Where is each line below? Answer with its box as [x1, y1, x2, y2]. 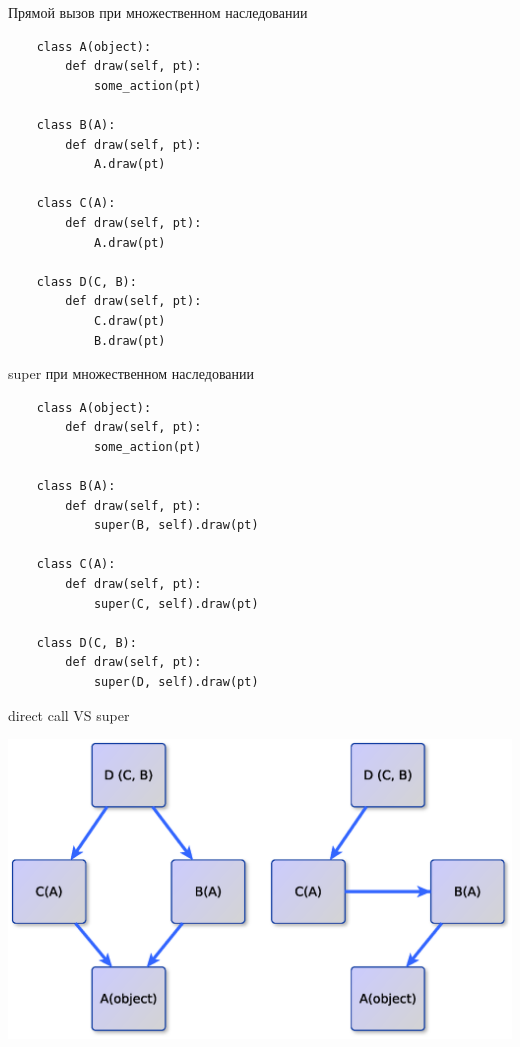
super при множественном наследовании [8, 363, 255, 384]
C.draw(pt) [93, 313, 166, 328]
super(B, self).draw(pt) [93, 518, 259, 533]
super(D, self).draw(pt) [93, 675, 259, 689]
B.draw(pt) [93, 333, 166, 348]
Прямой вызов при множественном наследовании [8, 2, 308, 22]
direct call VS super [8, 704, 130, 725]
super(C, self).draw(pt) [93, 596, 259, 611]
